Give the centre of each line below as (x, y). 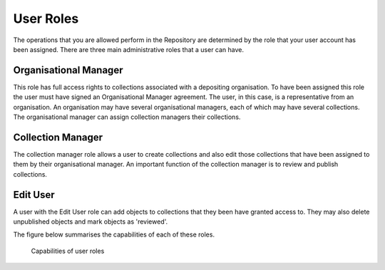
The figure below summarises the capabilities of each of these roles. (114, 234)
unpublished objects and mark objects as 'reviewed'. (91, 222)
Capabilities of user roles (68, 251)
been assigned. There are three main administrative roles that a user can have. (129, 49)
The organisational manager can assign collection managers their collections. (127, 117)
